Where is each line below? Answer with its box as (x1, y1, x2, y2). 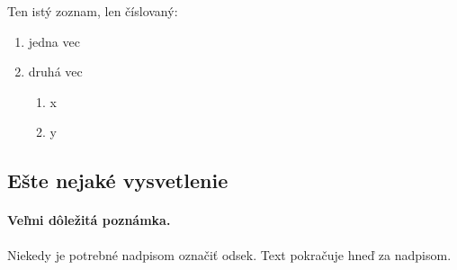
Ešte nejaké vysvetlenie (7, 166, 228, 194)
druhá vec (28, 62, 83, 81)
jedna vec (28, 31, 80, 50)
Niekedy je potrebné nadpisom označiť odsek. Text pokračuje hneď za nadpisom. (7, 245, 452, 264)
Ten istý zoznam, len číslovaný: (7, 2, 178, 20)
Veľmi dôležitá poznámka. (7, 211, 171, 229)
